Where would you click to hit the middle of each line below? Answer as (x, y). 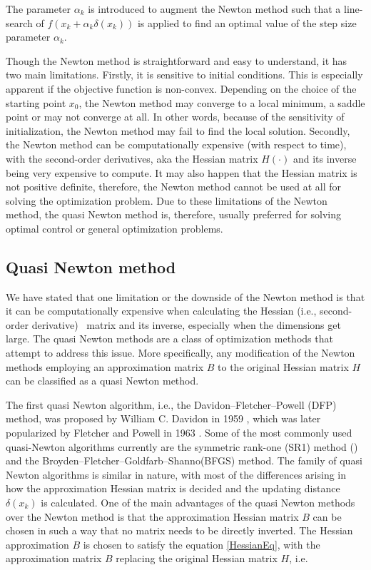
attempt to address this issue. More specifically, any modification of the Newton (181, 353)
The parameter (39, 9)
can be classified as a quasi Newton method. (102, 381)
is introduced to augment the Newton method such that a (214, 9)
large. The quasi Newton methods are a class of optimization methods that (169, 339)
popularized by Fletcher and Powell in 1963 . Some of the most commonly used (179, 433)
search (19, 22)
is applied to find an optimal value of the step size (247, 22)
